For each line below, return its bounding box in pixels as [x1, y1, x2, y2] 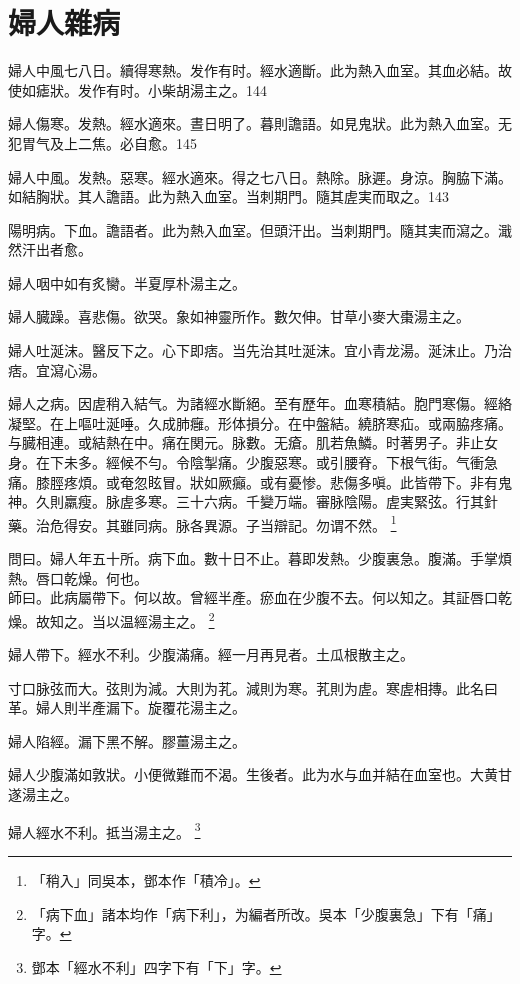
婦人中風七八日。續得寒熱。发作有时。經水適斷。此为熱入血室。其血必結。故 [8, 60, 512, 81]
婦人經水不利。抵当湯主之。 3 [8, 818, 201, 842]
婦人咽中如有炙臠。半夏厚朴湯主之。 [8, 272, 246, 293]
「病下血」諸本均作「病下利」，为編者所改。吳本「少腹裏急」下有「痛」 [31, 903, 501, 924]
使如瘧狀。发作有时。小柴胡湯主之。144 [8, 79, 267, 100]
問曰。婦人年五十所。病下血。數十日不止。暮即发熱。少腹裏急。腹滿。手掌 [8, 548, 498, 569]
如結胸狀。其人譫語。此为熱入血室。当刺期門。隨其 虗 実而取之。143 [8, 186, 449, 207]
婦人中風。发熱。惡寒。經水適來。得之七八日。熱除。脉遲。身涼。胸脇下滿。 [8, 166, 512, 187]
